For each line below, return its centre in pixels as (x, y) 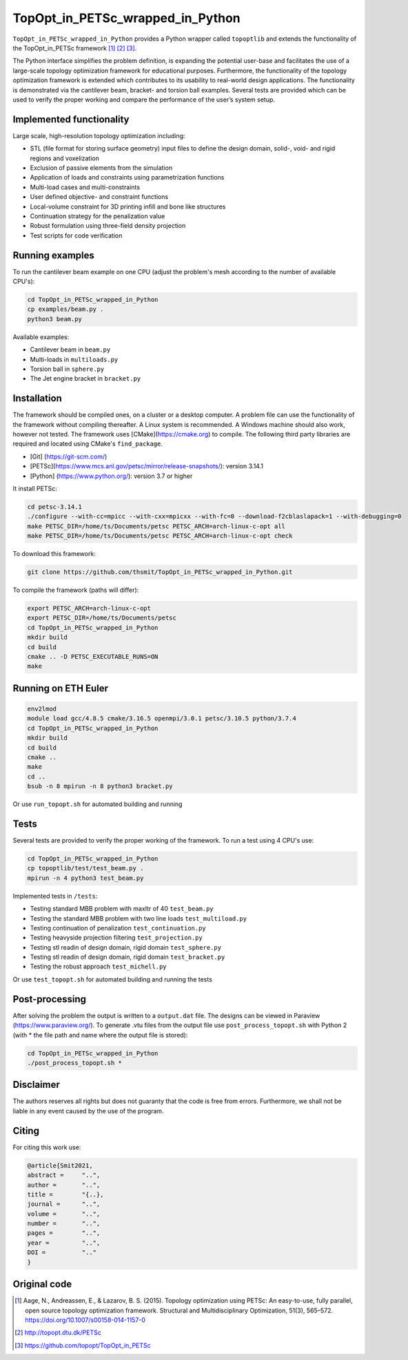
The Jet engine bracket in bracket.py (85, 379)
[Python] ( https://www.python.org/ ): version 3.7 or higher (111, 476)
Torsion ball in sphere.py (67, 369)
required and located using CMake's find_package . (88, 444)
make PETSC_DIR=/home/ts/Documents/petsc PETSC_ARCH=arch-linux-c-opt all (156, 526)
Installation (37, 398)
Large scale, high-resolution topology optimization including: (99, 135)
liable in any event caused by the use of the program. (89, 1111)
